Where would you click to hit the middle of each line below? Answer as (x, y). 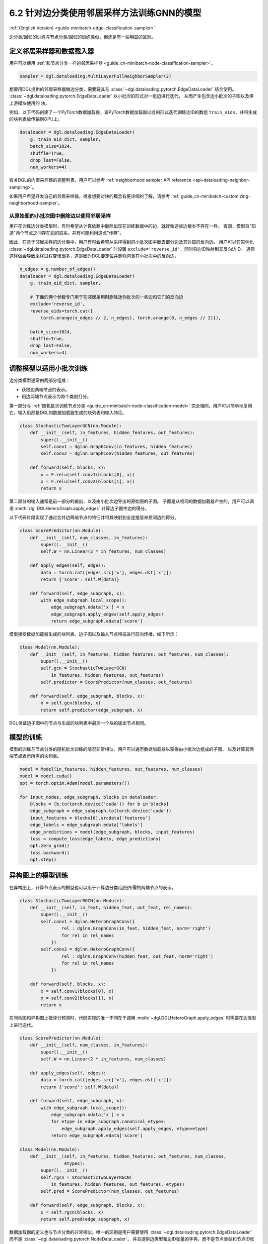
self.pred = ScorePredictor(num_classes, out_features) (110, 1191)
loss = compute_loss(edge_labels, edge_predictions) (96, 839)
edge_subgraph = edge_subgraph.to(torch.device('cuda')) (101, 811)
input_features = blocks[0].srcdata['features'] (90, 818)
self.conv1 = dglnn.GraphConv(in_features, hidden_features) (116, 447)
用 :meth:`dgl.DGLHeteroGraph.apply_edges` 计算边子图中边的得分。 (79, 508)
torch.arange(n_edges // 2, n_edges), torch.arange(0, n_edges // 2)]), (131, 318)
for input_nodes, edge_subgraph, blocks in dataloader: (89, 797)
